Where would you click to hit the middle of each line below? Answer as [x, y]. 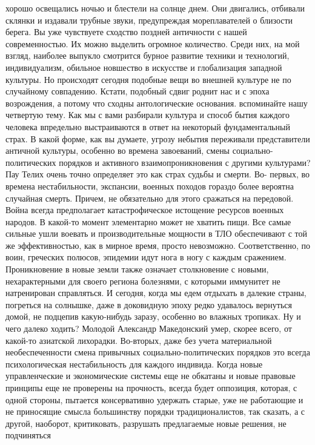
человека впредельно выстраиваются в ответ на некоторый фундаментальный [148, 126]
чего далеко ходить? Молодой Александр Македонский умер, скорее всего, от [149, 328]
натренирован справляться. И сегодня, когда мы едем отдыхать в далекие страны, [156, 293]
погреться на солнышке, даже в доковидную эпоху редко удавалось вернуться [149, 304]
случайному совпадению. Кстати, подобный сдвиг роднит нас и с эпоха [138, 91]
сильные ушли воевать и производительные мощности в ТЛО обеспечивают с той [156, 233]
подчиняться [28, 435]
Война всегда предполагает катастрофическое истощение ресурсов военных [145, 210]
